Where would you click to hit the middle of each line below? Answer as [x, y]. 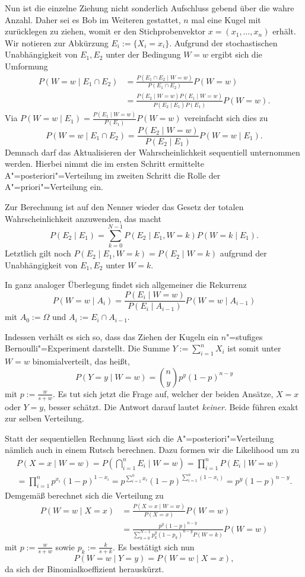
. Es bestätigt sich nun [153, 546]
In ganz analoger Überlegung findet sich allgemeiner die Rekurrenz [126, 285]
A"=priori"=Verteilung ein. [54, 187]
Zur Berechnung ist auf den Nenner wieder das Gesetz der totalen [124, 206]
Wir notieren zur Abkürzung [57, 42]
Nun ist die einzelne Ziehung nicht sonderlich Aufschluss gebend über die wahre [150, 8]
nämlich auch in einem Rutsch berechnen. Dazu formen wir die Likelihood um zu [152, 450]
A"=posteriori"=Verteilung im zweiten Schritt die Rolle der [113, 175]
